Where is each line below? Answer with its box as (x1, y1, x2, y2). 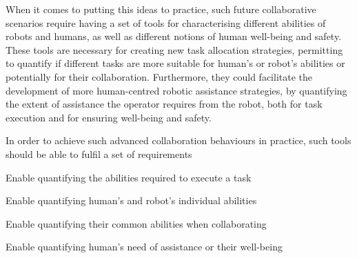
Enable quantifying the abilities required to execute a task (6, 170, 252, 184)
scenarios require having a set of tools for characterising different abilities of (6, 15, 326, 30)
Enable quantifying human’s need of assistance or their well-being (6, 239, 283, 254)
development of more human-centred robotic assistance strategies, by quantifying (6, 83, 347, 97)
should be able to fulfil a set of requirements (6, 146, 192, 161)
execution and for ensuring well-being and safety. (6, 110, 212, 124)
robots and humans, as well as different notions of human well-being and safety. (6, 29, 342, 43)
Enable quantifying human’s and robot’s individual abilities (6, 193, 257, 208)
